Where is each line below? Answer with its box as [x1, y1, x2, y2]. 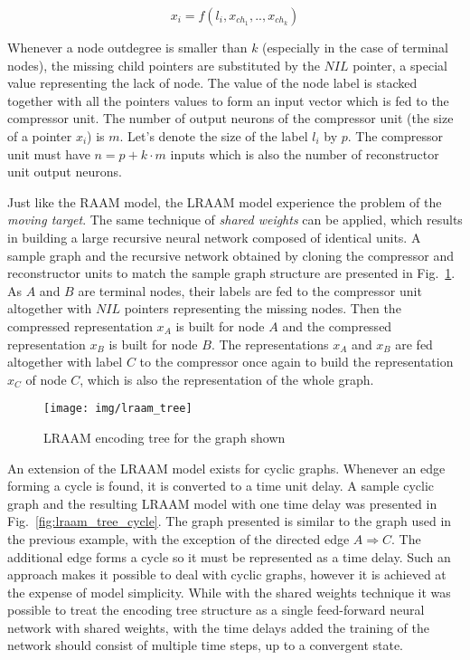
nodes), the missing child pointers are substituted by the [7, 55, 320, 74]
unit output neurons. [7, 162, 122, 181]
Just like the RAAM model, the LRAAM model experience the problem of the [7, 192, 442, 211]
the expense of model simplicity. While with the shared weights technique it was [7, 582, 451, 601]
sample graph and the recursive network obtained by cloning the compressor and [7, 245, 455, 264]
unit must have [7, 144, 90, 163]
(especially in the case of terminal [262, 38, 449, 56]
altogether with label [7, 352, 123, 371]
